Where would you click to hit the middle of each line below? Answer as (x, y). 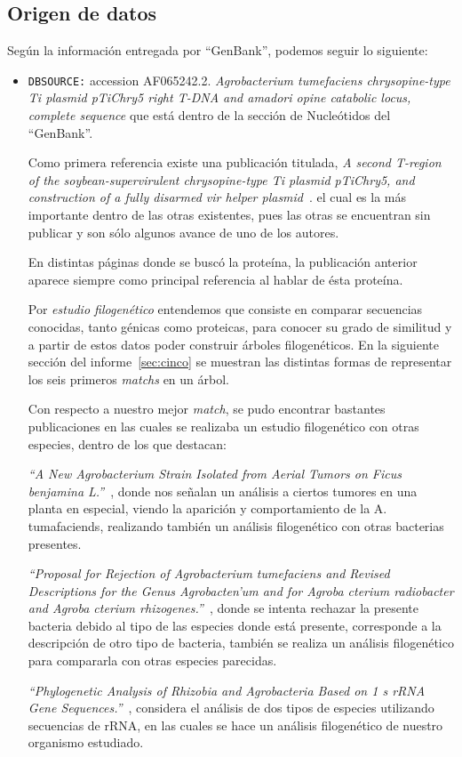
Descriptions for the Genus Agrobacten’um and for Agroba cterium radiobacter (241, 590)
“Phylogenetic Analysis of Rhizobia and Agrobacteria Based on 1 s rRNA (227, 690)
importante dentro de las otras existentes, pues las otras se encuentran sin (229, 215)
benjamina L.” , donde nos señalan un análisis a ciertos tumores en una (223, 491)
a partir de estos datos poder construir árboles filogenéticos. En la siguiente (233, 344)
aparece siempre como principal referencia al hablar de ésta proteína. (215, 279)
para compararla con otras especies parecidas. (152, 660)
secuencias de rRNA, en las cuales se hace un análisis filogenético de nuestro (235, 725)
